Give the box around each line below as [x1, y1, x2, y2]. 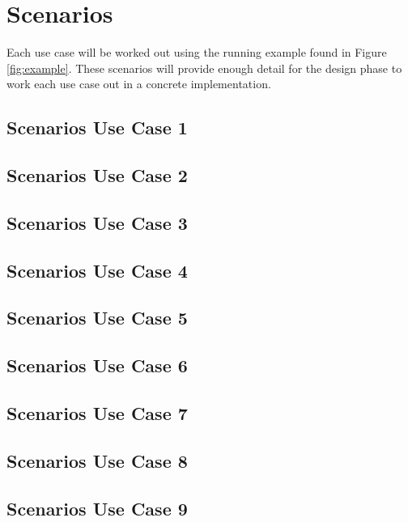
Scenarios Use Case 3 [6, 210, 188, 235]
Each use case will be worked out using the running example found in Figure [6, 44, 387, 61]
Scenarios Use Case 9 [6, 495, 188, 520]
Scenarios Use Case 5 [6, 305, 188, 330]
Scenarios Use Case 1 [6, 115, 188, 140]
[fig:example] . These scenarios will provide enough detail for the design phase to [6, 59, 402, 76]
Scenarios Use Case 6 [6, 353, 188, 378]
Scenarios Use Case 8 [6, 448, 188, 473]
